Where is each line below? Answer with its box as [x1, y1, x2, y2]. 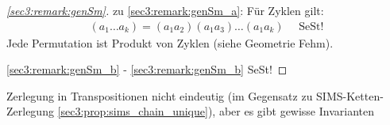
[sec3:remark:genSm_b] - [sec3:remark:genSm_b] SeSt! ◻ [6, 61, 288, 78]
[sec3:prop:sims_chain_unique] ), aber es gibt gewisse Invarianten [57, 103, 375, 119]
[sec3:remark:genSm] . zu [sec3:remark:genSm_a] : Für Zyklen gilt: [6, 2, 324, 18]
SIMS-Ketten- [316, 87, 384, 104]
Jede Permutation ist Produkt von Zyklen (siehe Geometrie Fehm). [6, 34, 334, 51]
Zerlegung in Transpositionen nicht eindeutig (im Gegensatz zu [6, 87, 313, 104]
